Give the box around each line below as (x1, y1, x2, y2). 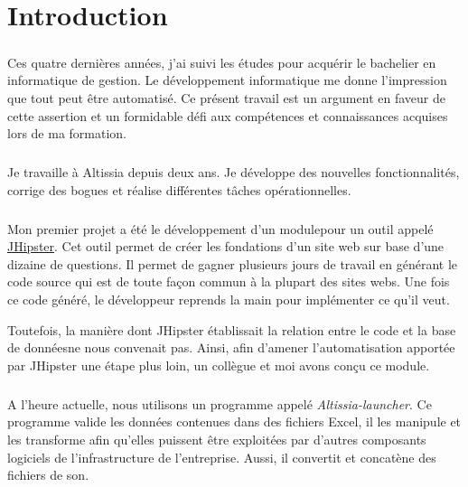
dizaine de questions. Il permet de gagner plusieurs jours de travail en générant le (7, 254, 457, 273)
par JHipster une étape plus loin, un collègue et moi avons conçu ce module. (7, 355, 430, 374)
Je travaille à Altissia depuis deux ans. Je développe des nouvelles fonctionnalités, (7, 163, 460, 182)
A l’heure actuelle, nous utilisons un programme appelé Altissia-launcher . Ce (7, 394, 432, 413)
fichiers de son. (7, 465, 89, 484)
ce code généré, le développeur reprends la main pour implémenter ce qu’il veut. (7, 290, 450, 309)
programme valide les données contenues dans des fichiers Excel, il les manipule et (7, 412, 462, 431)
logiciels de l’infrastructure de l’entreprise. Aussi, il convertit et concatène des (7, 447, 436, 466)
